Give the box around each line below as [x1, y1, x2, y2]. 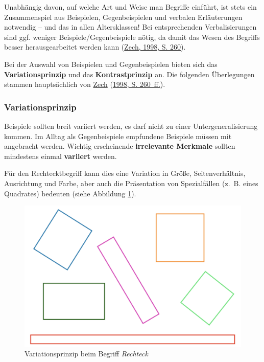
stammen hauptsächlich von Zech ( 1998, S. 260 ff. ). [4, 79, 165, 89]
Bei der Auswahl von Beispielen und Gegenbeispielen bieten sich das [4, 58, 218, 69]
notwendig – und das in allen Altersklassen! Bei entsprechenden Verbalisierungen [4, 21, 257, 32]
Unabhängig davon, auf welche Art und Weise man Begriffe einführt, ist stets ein [4, 2, 257, 12]
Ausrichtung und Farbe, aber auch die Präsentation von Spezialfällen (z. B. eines [4, 177, 258, 188]
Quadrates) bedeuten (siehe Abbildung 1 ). [4, 188, 136, 198]
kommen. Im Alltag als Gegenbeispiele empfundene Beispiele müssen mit [4, 130, 232, 141]
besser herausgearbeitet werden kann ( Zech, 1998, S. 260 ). [4, 41, 186, 52]
